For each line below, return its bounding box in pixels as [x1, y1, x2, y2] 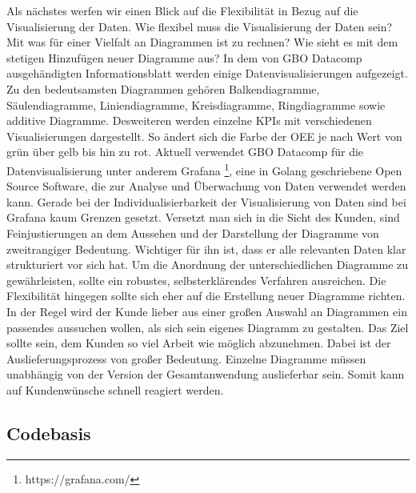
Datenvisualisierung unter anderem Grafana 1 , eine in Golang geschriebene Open [6, 159, 402, 178]
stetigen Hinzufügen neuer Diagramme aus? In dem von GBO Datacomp [6, 49, 362, 66]
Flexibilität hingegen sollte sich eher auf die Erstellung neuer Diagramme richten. [6, 287, 406, 304]
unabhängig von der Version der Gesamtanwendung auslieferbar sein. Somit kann [6, 366, 405, 383]
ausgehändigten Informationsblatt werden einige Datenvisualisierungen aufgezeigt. [6, 65, 408, 82]
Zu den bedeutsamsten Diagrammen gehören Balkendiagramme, [6, 80, 320, 97]
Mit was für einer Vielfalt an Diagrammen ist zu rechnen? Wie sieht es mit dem [6, 34, 398, 50]
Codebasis [6, 420, 91, 445]
